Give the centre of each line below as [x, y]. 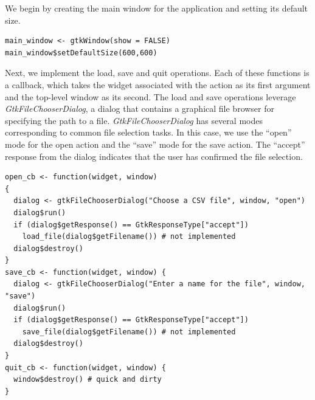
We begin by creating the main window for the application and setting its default [157, 8]
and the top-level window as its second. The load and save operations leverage [151, 96]
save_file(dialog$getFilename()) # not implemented [129, 332]
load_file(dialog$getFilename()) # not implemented [129, 237]
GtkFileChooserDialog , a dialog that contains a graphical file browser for [140, 109]
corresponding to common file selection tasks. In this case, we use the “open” [148, 132]
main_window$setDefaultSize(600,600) [81, 53]
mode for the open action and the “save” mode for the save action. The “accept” [155, 144]
